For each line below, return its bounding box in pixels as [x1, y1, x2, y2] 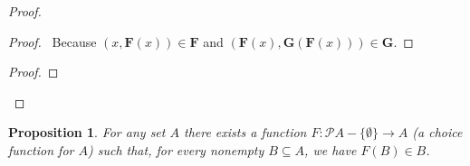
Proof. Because [8, 32, 97, 51]
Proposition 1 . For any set [8, 123, 166, 142]
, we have [304, 140, 357, 159]
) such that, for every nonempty [87, 140, 264, 159]
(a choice [412, 123, 463, 142]
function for [8, 140, 74, 159]
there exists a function [183, 123, 307, 142]
